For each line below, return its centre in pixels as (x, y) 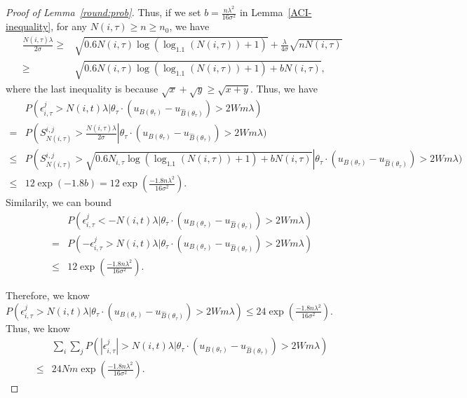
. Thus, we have (284, 88)
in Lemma (261, 12)
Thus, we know (38, 328)
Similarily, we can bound (59, 202)
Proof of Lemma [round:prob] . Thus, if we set (103, 12)
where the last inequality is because (82, 88)
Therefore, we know (48, 295)
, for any (69, 26)
